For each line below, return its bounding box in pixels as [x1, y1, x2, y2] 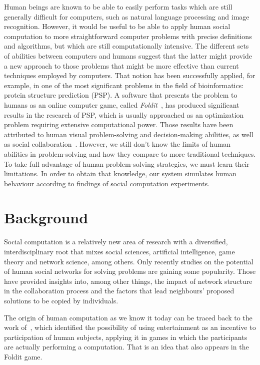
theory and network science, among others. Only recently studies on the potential [4, 256, 253, 266]
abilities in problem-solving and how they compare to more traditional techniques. [4, 148, 256, 159]
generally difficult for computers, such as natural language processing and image [4, 11, 249, 22]
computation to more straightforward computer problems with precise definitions [4, 31, 252, 41]
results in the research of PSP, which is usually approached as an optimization [4, 109, 244, 120]
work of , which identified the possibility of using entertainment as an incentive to [4, 322, 256, 332]
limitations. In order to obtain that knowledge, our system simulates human [4, 168, 236, 179]
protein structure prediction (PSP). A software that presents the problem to [4, 90, 237, 100]
